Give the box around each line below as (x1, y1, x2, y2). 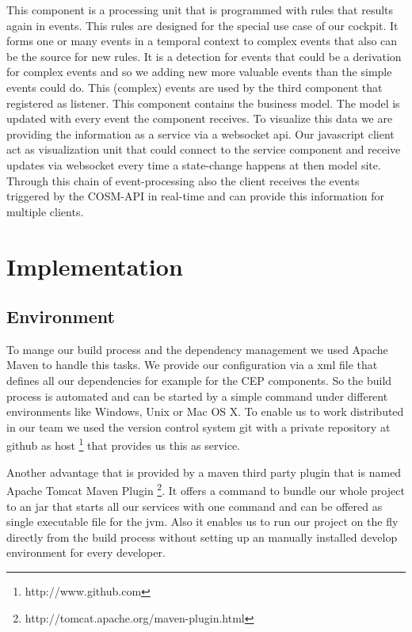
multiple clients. (6, 203, 84, 219)
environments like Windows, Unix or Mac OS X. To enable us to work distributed (6, 403, 404, 420)
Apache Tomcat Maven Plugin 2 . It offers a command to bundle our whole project (6, 480, 405, 498)
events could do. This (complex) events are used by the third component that (6, 78, 383, 95)
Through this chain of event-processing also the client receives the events (6, 172, 360, 188)
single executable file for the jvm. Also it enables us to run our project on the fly (6, 513, 399, 530)
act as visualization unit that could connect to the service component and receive (6, 141, 401, 158)
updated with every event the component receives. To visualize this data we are (6, 110, 393, 127)
